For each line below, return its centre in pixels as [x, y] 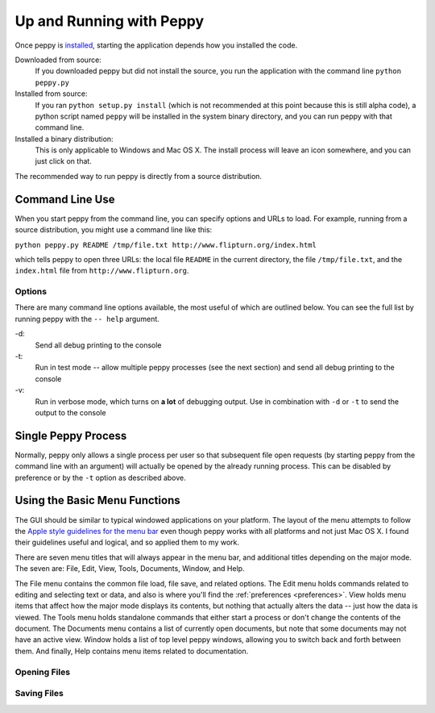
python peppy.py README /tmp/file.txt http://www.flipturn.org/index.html [166, 245]
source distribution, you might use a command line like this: [114, 230]
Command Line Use [65, 199]
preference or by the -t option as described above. [100, 477]
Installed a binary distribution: [64, 139]
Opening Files [43, 672]
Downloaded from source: [58, 60]
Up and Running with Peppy [110, 21]
